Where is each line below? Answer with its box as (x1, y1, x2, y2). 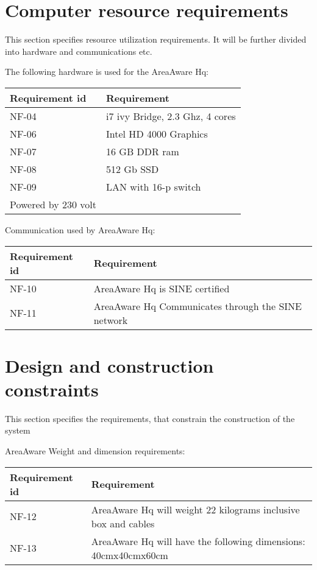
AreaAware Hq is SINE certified (93, 281, 230, 295)
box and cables (91, 516, 155, 530)
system (5, 424, 30, 437)
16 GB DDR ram (106, 144, 179, 158)
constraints (5, 376, 99, 401)
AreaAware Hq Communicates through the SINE (93, 298, 302, 313)
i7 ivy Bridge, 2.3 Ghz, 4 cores (106, 108, 236, 123)
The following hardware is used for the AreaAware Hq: (5, 65, 209, 78)
